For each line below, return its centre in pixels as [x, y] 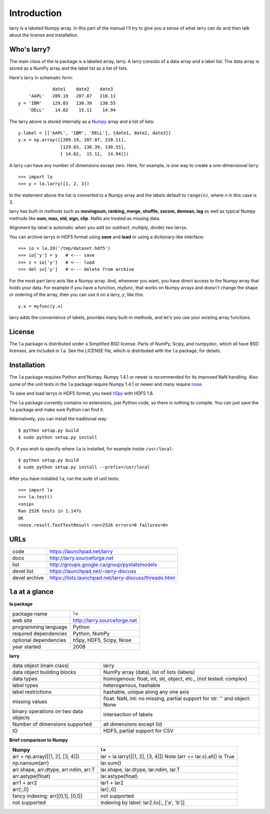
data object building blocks [44, 672]
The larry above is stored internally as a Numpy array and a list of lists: [82, 121]
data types [25, 679]
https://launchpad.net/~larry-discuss [93, 571]
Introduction [35, 13]
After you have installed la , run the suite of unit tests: [64, 478]
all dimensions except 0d [132, 724]
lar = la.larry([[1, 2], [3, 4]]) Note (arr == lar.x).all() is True [167, 756]
